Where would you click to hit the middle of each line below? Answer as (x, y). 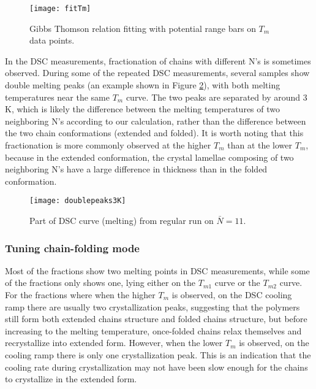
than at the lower (260, 145)
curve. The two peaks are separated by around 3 (216, 97)
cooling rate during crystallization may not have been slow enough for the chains (156, 367)
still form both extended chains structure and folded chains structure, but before (156, 319)
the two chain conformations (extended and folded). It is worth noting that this (154, 133)
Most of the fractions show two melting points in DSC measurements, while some (157, 270)
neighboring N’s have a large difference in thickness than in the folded (136, 169)
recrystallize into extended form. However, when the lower (114, 343)
